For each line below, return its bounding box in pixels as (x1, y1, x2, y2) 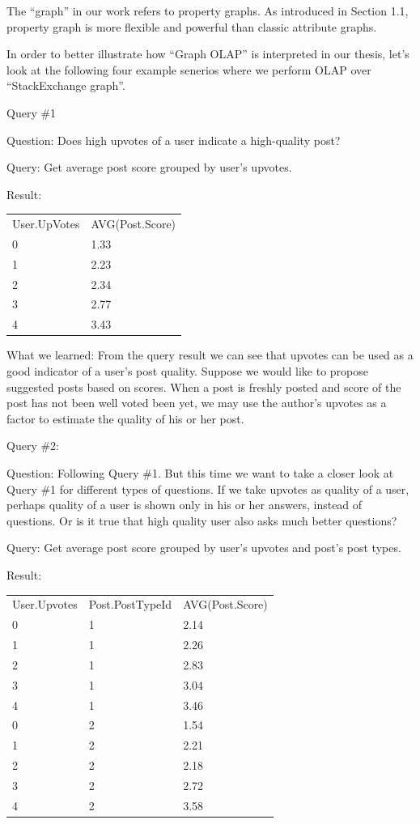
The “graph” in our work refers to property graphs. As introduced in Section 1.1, (6, 2, 409, 19)
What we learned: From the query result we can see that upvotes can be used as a (6, 346, 414, 363)
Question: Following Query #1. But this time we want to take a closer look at (6, 464, 394, 481)
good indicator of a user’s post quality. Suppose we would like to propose (6, 363, 368, 379)
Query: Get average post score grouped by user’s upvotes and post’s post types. (6, 539, 401, 556)
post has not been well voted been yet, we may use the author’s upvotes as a (6, 394, 387, 411)
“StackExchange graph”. (6, 77, 125, 94)
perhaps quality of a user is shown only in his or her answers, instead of (6, 496, 363, 513)
